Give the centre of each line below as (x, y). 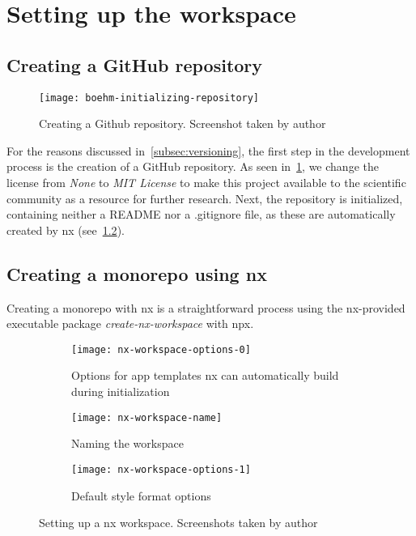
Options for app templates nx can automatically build (205, 375)
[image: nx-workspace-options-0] (161, 349)
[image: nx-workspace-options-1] (161, 469)
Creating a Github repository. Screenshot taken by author (183, 123)
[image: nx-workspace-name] (147, 417)
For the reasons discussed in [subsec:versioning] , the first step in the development (208, 150)
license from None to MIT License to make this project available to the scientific (206, 183)
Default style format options (141, 495)
